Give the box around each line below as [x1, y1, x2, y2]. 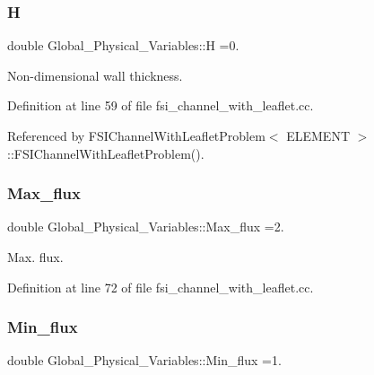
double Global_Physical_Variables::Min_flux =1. [7, 351, 282, 370]
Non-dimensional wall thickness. [7, 65, 183, 84]
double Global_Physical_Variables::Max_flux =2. [7, 217, 284, 236]
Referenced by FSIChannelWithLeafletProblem [7, 126, 265, 144]
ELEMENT [286, 126, 351, 144]
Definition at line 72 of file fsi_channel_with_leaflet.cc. [7, 277, 314, 296]
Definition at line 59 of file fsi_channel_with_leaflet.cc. [7, 96, 314, 115]
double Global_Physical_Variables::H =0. [7, 36, 239, 55]
